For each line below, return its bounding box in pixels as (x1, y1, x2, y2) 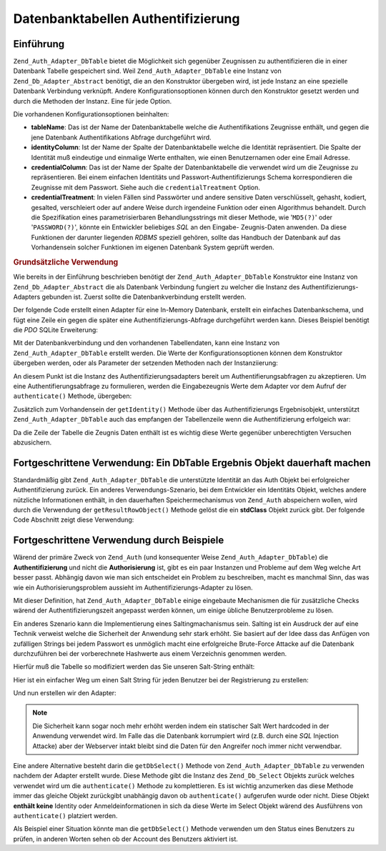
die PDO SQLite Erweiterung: (13, 326, 98, 334)
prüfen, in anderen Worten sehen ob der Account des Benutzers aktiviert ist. (13, 835, 239, 843)
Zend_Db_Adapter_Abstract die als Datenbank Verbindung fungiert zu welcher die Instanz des (13, 282, 300, 291)
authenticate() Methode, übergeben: (13, 392, 132, 400)
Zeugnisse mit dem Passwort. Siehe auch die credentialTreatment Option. (31, 183, 261, 191)
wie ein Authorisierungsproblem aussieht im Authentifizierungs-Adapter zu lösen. (13, 583, 253, 592)
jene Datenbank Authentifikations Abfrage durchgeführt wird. (31, 133, 212, 141)
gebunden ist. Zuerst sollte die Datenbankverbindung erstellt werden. (41, 292, 247, 301)
